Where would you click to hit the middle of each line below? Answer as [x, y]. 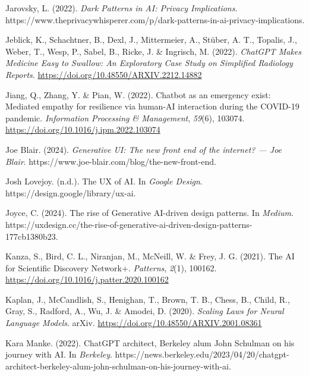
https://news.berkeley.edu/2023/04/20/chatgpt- [202, 354]
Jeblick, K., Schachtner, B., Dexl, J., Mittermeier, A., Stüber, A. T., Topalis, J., [151, 40]
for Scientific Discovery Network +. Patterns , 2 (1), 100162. [111, 267]
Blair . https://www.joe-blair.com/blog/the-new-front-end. [111, 161]
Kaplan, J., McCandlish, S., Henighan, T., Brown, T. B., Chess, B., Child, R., [148, 299]
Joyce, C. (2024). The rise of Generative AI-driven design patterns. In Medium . [149, 213]
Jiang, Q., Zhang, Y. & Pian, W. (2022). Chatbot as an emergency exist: [138, 94]
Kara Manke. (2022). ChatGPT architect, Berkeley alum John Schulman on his [150, 342]
